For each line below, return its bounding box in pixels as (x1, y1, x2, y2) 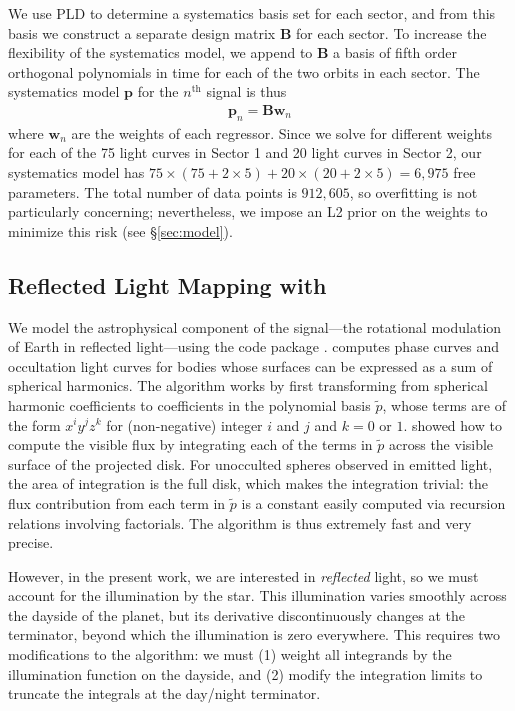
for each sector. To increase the (296, 22, 487, 43)
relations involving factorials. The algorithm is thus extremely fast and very (8, 512, 472, 533)
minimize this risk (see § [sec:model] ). (8, 220, 233, 241)
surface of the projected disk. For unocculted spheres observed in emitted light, (8, 453, 493, 474)
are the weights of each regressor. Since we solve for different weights (71, 122, 492, 143)
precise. (8, 532, 54, 553)
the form (8, 414, 61, 435)
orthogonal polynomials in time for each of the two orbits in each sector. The (8, 61, 480, 82)
